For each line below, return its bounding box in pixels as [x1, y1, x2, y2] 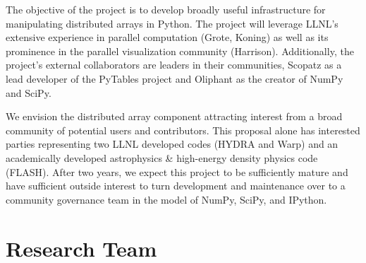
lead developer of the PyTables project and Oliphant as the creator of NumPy [6, 71, 343, 86]
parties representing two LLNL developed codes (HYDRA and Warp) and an [6, 136, 338, 151]
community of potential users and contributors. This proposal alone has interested [6, 122, 360, 137]
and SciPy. [6, 85, 51, 100]
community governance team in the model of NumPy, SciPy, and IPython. [6, 192, 327, 206]
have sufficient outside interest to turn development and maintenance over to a [6, 178, 346, 193]
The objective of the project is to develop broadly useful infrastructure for [6, 2, 326, 16]
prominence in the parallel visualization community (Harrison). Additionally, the [6, 43, 354, 58]
